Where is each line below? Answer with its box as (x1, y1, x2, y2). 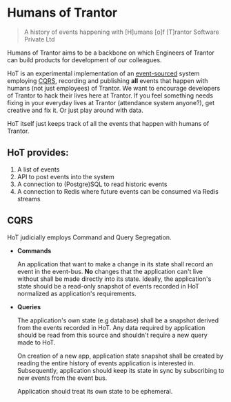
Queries (17, 302, 41, 311)
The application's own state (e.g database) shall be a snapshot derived (17, 316, 219, 325)
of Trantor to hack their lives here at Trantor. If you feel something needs (7, 91, 214, 100)
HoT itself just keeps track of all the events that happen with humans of (7, 119, 210, 127)
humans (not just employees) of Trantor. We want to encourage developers (7, 84, 221, 92)
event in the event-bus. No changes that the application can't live (17, 267, 203, 275)
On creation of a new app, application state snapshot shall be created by (17, 351, 224, 360)
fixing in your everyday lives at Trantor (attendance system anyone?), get (7, 98, 215, 107)
